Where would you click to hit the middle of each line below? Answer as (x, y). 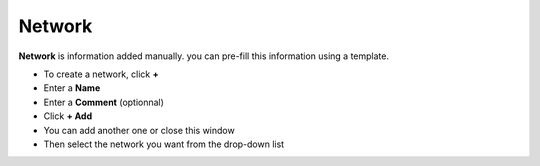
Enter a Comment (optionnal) (104, 102)
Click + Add (68, 116)
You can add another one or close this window (139, 130)
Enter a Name (72, 88)
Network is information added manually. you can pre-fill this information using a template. (204, 56)
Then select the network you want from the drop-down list (164, 144)
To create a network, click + (101, 74)
